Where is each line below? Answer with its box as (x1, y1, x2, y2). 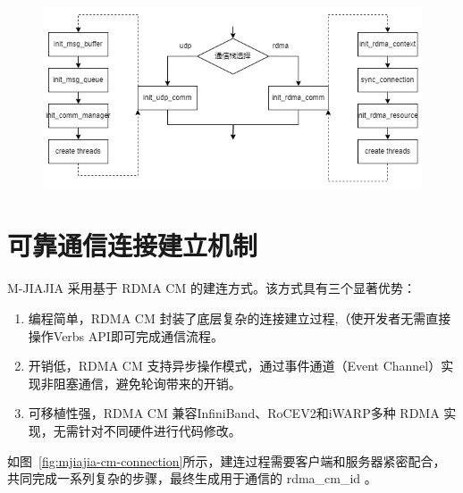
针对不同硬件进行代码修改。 (78, 421, 241, 439)
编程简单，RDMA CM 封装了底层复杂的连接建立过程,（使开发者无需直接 (28, 308, 451, 327)
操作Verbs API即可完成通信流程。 (28, 326, 223, 345)
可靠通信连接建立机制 (7, 227, 258, 263)
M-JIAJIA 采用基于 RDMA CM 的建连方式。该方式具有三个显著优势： (7, 279, 416, 297)
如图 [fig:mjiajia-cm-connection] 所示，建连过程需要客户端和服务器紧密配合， (7, 451, 446, 470)
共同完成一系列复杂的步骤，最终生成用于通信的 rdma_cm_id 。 (7, 469, 377, 488)
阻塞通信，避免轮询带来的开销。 (53, 373, 241, 392)
